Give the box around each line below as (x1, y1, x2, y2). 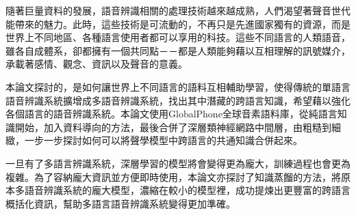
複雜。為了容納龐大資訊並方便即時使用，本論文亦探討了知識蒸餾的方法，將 (5, 169, 341, 184)
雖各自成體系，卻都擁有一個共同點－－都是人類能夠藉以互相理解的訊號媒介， (5, 43, 351, 57)
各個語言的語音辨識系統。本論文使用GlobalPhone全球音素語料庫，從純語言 (5, 106, 338, 121)
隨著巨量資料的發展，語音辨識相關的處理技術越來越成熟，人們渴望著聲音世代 (5, 3, 351, 17)
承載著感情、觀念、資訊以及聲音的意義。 (5, 57, 188, 71)
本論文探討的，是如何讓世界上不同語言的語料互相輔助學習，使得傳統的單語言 (5, 79, 351, 94)
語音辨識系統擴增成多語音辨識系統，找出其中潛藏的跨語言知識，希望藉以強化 (5, 93, 351, 107)
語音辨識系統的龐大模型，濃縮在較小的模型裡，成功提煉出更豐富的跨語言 (24, 183, 351, 197)
